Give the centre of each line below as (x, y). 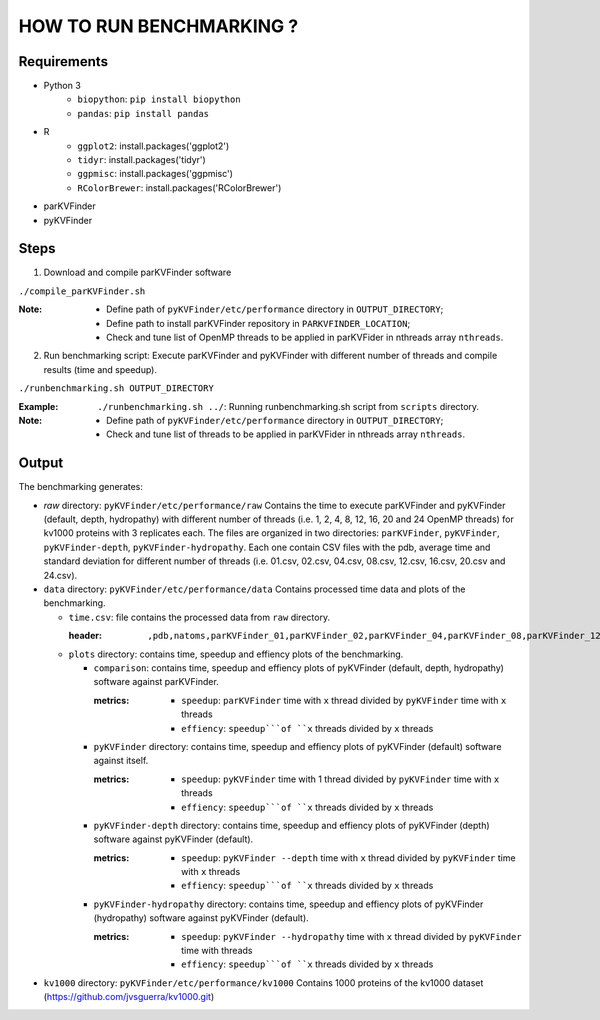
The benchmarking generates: (81, 487)
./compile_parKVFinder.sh (82, 291)
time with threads (217, 951)
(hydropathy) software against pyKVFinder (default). (201, 918)
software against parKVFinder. (156, 682)
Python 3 (62, 86)
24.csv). (60, 575)
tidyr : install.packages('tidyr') (142, 160)
